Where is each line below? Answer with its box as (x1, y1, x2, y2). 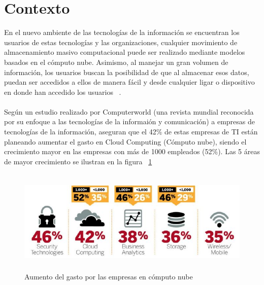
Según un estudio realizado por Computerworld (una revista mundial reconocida (4, 106, 254, 117)
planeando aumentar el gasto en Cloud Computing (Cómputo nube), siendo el (4, 136, 247, 147)
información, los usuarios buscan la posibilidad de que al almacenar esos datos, (4, 66, 249, 77)
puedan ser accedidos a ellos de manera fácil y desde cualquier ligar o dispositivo (4, 77, 255, 87)
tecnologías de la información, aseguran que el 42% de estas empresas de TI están (4, 126, 258, 137)
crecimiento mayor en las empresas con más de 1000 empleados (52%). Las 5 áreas (4, 146, 260, 157)
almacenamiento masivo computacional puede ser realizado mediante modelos (4, 47, 245, 57)
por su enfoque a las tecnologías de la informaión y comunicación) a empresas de (4, 116, 255, 127)
